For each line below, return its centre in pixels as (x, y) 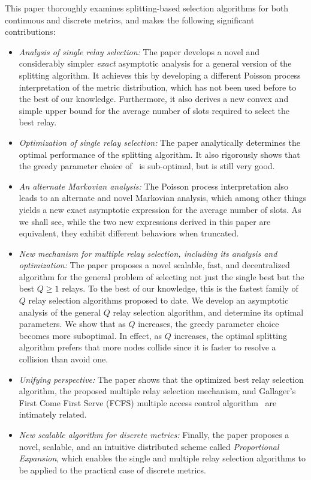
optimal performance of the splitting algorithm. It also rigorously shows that (159, 154)
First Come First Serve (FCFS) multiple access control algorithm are (148, 402)
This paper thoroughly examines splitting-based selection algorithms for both (147, 8)
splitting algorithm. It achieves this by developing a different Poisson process (160, 75)
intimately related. (53, 414)
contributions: (30, 31)
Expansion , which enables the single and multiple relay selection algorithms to (162, 458)
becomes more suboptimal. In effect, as (90, 335)
